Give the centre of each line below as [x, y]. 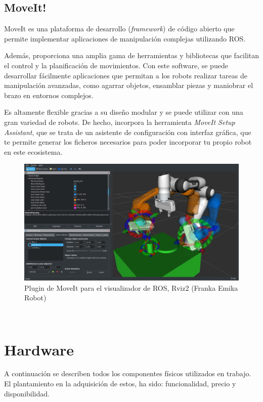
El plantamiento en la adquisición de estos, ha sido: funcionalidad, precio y [120, 384]
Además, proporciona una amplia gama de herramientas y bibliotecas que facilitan [132, 55]
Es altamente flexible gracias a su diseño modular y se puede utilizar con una [124, 112]
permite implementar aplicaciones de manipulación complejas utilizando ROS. [125, 38]
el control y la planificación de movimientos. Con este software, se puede [116, 65]
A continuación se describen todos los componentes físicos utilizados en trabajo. [128, 373]
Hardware [39, 349]
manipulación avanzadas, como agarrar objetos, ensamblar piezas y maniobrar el [129, 85]
